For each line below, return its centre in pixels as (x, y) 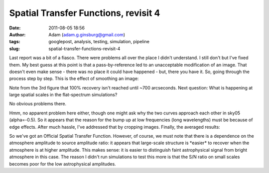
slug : (14, 48)
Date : (15, 28)
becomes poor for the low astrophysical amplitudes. (63, 164)
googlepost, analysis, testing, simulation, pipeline (99, 42)
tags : (15, 42)
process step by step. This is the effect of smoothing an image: (74, 79)
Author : (17, 34)
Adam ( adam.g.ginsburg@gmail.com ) (87, 34)
